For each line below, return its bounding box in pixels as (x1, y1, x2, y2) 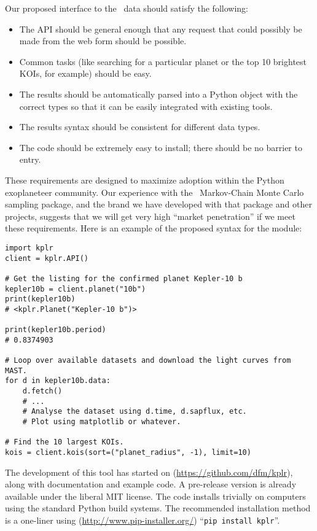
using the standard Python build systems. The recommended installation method (5, 502, 311, 514)
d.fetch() (22, 387, 63, 396)
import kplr (5, 243, 53, 252)
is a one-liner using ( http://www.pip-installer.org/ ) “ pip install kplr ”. (5, 514, 280, 527)
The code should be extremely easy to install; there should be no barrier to (19, 141, 302, 153)
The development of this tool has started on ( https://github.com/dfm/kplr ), (5, 465, 293, 478)
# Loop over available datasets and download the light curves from (5, 356, 291, 365)
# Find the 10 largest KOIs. (5, 438, 124, 447)
